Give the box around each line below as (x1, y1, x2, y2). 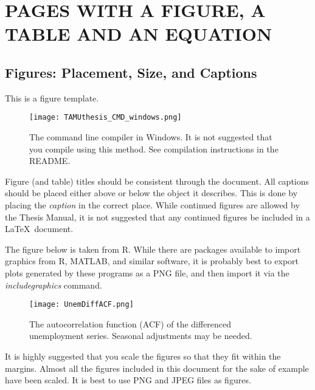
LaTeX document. (5, 222, 74, 235)
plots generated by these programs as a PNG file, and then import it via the (5, 266, 289, 279)
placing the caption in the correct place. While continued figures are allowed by (5, 198, 300, 211)
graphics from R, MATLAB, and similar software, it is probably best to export (5, 255, 299, 267)
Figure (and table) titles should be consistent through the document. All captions (5, 174, 310, 187)
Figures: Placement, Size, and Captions (5, 63, 257, 81)
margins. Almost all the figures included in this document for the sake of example (5, 361, 309, 374)
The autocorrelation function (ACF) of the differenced (29, 317, 232, 330)
